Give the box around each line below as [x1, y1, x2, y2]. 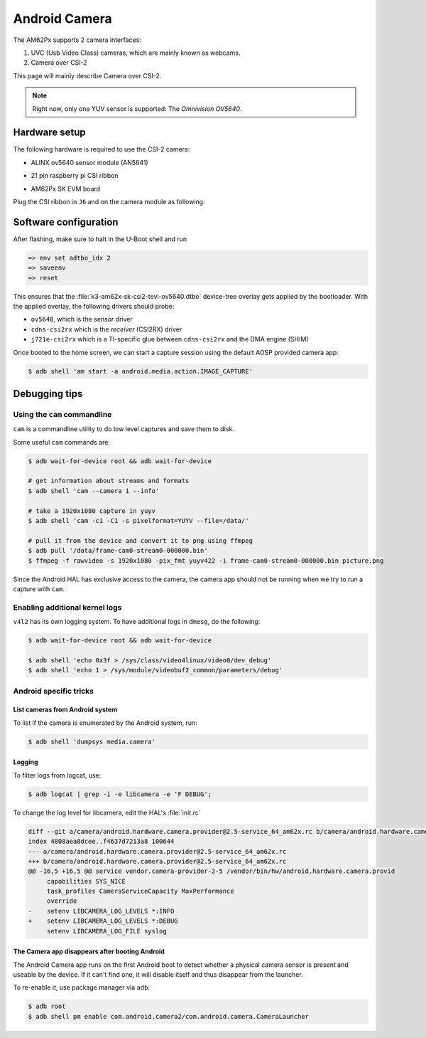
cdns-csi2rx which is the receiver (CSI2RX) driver [31, 324, 182, 334]
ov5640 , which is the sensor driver [31, 315, 133, 324]
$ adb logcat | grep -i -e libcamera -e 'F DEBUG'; [28, 790, 212, 798]
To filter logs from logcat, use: [13, 770, 102, 779]
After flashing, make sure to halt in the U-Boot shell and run [13, 235, 187, 243]
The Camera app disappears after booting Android [13, 947, 165, 956]
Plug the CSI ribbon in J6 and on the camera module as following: [13, 197, 205, 206]
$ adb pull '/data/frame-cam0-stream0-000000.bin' [28, 546, 209, 555]
